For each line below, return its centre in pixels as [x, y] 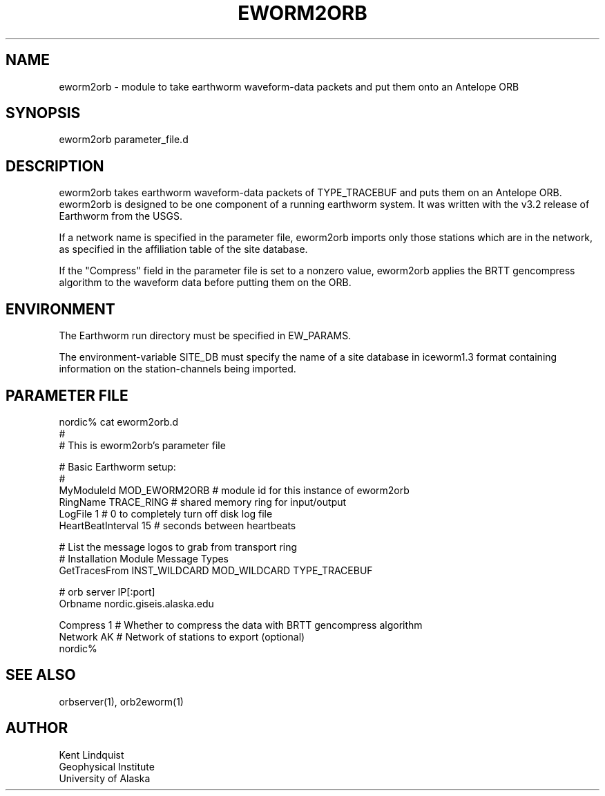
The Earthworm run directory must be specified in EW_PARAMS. [205, 336]
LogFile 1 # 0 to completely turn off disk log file [166, 513]
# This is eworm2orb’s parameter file [142, 445]
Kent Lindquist [92, 755]
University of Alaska [105, 778]
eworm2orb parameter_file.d [124, 140]
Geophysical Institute [107, 766]
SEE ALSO [41, 675]
